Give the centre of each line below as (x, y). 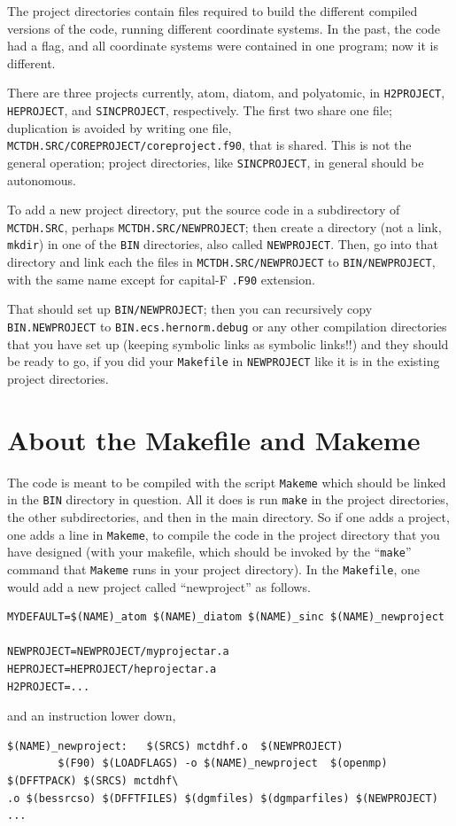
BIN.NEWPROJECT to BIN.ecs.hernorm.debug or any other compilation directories (227, 327)
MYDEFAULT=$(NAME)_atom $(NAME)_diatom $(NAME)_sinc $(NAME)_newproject (226, 617)
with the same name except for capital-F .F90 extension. (161, 279)
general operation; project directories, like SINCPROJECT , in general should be (216, 162)
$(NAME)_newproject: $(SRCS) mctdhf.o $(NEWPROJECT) (175, 746)
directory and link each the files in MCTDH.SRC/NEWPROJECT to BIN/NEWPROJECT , (221, 262)
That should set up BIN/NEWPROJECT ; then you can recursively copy (190, 309)
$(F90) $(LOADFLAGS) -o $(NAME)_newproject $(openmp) (223, 764)
